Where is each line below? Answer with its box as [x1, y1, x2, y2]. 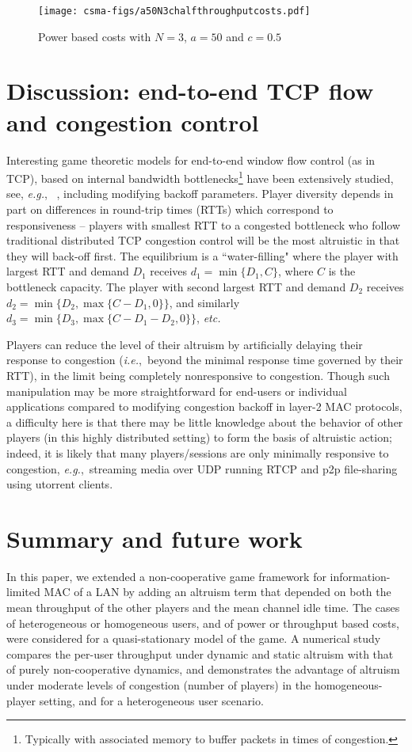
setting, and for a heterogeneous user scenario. [39, 692, 264, 708]
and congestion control [6, 105, 259, 138]
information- [330, 568, 391, 584]
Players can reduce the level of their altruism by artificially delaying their [6, 336, 363, 352]
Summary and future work [6, 522, 303, 554]
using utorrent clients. [6, 476, 113, 492]
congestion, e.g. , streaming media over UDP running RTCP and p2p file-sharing [6, 460, 398, 477]
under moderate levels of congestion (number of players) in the [6, 676, 311, 693]
